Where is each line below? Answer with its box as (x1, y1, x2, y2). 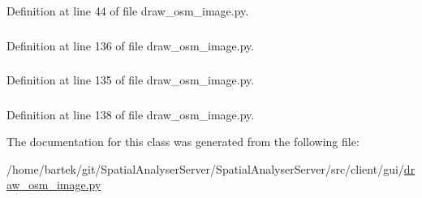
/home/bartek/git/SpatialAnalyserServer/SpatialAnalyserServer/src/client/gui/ (6, 160, 404, 177)
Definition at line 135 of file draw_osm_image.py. (6, 71, 255, 88)
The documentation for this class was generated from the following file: (6, 133, 360, 150)
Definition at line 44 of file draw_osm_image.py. (6, 2, 249, 19)
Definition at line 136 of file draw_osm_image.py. (6, 37, 255, 54)
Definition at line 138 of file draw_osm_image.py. (6, 105, 255, 123)
